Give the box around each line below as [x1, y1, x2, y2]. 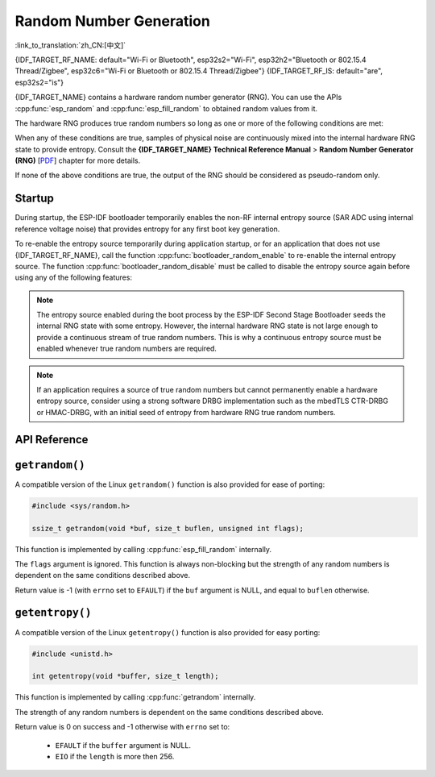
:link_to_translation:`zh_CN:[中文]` [14, 40, 126, 50]
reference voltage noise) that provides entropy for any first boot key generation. [14, 224, 280, 234]
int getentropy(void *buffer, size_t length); [31, 671, 219, 681]
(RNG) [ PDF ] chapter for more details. [14, 156, 141, 165]
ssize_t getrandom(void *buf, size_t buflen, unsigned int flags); [31, 524, 304, 533]
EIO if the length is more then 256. [55, 751, 175, 761]
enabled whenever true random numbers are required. [36, 343, 217, 354]
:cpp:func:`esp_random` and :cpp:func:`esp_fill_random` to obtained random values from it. [14, 103, 318, 113]
